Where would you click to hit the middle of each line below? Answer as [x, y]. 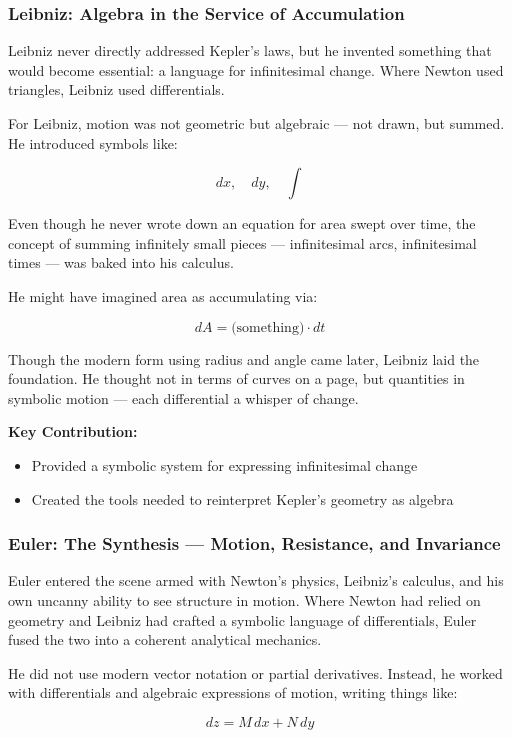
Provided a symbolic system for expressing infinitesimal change [224, 464]
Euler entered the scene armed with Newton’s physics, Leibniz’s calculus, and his [256, 580]
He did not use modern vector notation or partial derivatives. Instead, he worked [255, 672]
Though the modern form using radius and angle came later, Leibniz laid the [244, 358]
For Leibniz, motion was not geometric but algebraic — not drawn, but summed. [256, 123]
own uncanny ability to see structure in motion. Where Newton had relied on [244, 599]
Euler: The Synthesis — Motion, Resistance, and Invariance [254, 543]
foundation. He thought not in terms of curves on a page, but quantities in [236, 378]
